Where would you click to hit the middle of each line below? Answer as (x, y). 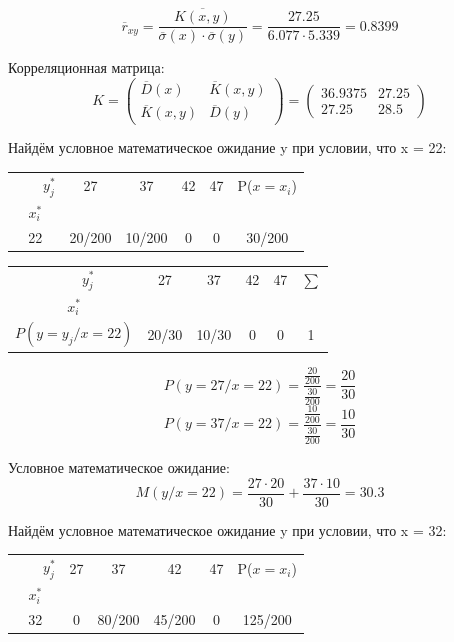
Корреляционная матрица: (86, 67)
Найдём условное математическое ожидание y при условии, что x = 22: (227, 147)
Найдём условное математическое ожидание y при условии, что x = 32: (227, 529)
